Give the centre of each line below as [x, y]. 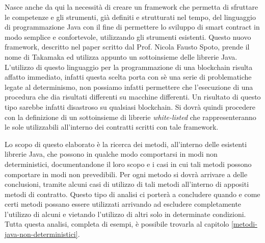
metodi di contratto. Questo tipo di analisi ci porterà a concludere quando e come [132, 194]
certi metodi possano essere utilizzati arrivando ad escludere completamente [123, 204]
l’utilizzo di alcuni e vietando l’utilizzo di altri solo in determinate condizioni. [125, 214]
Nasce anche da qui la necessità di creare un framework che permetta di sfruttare [131, 7]
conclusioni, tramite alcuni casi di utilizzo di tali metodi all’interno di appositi [127, 184]
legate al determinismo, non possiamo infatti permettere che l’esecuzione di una [129, 87]
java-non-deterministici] [41, 234]
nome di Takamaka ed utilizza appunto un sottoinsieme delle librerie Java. [121, 56]
